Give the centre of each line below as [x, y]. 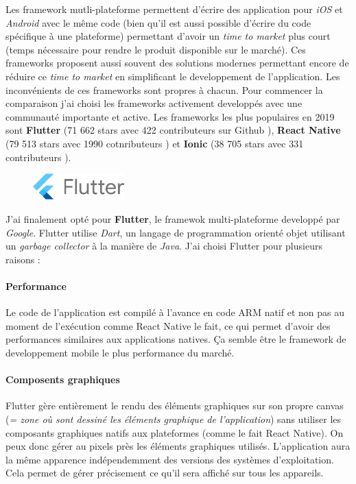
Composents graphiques [63, 379]
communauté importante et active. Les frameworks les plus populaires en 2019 [170, 116]
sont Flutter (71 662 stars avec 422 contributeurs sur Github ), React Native [173, 130]
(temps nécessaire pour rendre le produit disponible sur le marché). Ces [156, 49]
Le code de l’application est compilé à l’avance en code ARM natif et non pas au [175, 312]
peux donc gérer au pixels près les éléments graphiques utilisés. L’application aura [178, 446]
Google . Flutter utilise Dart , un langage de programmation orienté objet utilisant [176, 232]
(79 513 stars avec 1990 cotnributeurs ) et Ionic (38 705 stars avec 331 [155, 143]
